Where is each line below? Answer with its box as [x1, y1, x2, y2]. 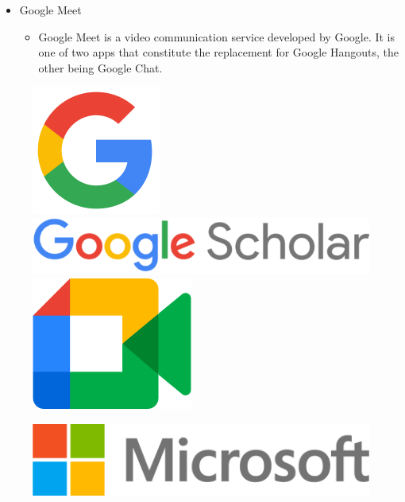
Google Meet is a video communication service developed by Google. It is [38, 28, 395, 45]
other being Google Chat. [38, 59, 163, 76]
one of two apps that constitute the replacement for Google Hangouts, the [38, 44, 399, 60]
